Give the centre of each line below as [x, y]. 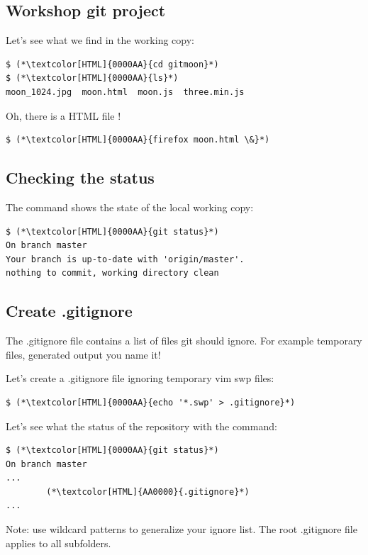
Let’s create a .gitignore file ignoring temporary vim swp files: [140, 378]
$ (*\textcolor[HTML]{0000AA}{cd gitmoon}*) [112, 64]
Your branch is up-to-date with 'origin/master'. [125, 259]
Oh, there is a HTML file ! [63, 115]
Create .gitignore [69, 311]
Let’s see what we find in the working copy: [100, 40]
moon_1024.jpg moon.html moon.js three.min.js [125, 92]
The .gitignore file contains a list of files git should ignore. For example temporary [184, 341]
